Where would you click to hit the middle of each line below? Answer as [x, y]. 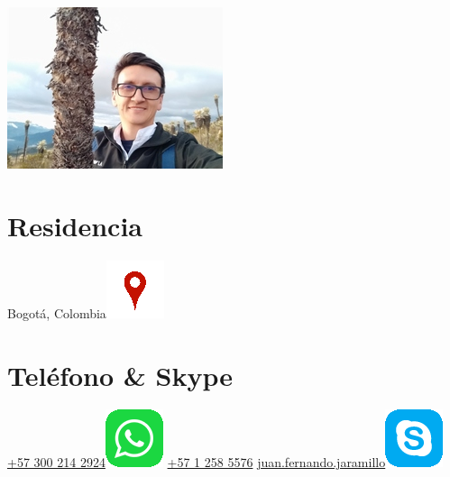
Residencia [75, 225]
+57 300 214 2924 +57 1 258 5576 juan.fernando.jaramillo [197, 462]
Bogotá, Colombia [57, 312]
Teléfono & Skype [120, 375]
